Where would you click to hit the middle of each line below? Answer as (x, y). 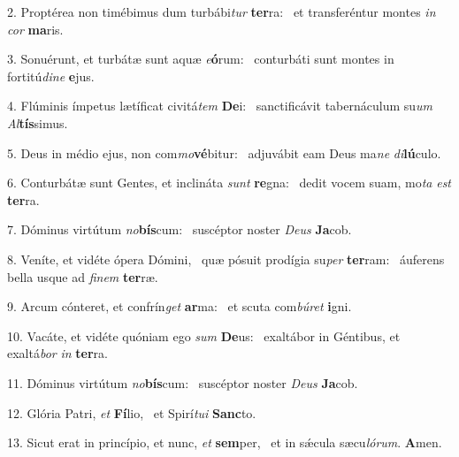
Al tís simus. (38, 122)
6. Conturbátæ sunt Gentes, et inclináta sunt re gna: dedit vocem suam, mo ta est (229, 183)
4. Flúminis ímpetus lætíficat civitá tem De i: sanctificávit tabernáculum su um (220, 106)
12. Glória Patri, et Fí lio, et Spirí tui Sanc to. (132, 412)
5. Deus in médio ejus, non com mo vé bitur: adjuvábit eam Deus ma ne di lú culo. (224, 152)
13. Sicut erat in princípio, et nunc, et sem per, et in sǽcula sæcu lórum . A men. (225, 442)
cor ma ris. (35, 29)
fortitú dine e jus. (51, 76)
